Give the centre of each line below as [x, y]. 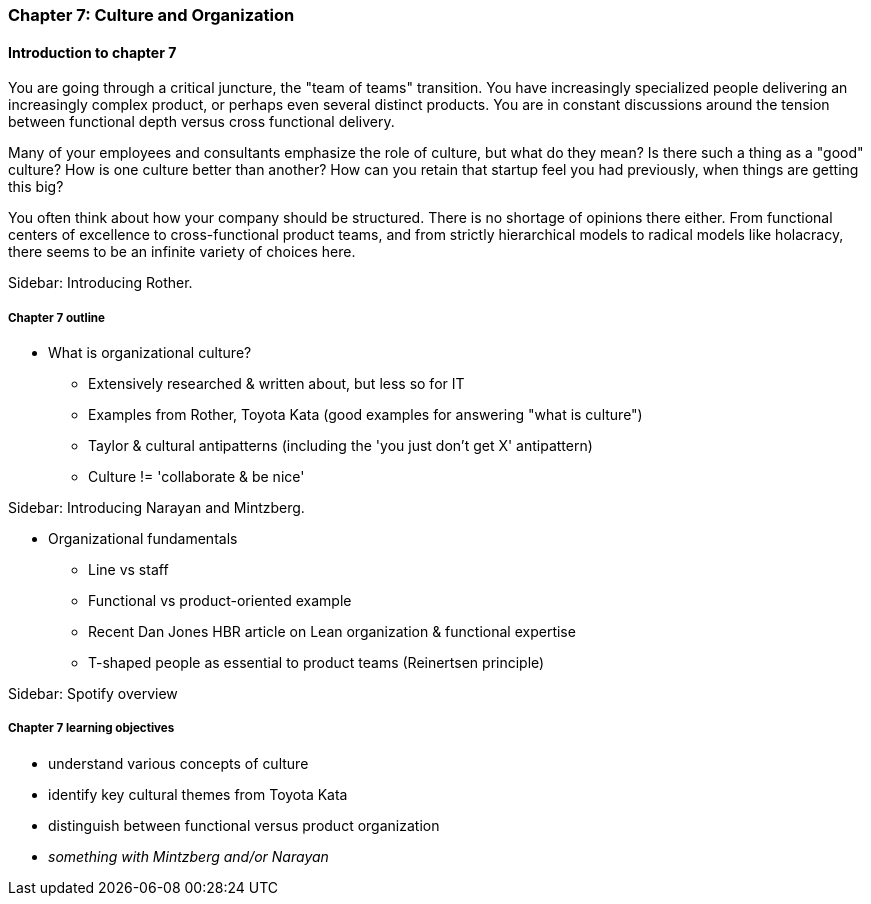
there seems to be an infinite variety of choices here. [182, 252]
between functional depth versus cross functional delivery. [201, 122]
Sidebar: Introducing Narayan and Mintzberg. [156, 507]
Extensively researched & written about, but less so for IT [276, 383]
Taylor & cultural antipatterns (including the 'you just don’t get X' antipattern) [340, 445]
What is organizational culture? [150, 352]
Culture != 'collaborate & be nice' [196, 476]
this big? [36, 187]
